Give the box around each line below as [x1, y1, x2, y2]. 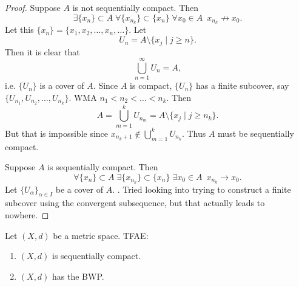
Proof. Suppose [5, 1, 61, 13]
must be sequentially [218, 126, 294, 139]
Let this [5, 23, 34, 36]
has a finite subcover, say [195, 79, 289, 92]
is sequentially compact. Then [47, 161, 158, 173]
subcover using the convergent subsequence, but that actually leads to [5, 196, 265, 209]
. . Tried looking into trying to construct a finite [112, 182, 291, 195]
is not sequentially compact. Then [72, 1, 199, 13]
